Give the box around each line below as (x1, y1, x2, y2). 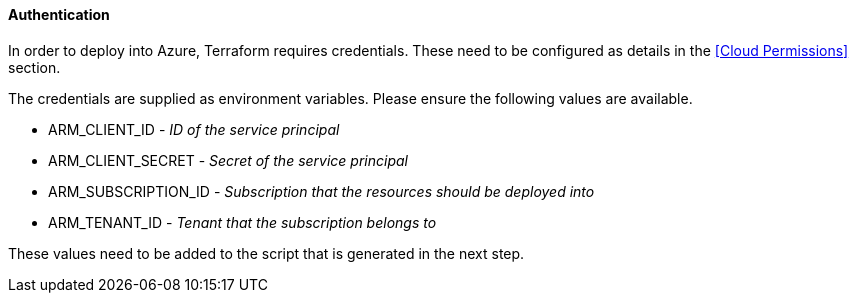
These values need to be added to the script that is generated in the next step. (8, 244, 525, 262)
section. (8, 58, 61, 76)
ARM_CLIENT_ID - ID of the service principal (48, 120, 340, 138)
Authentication (8, 6, 110, 23)
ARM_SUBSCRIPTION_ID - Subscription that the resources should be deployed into (48, 182, 595, 200)
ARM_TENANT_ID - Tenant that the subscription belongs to (48, 213, 437, 231)
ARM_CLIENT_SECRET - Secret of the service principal (48, 151, 408, 169)
